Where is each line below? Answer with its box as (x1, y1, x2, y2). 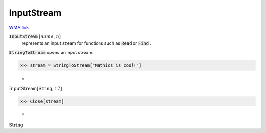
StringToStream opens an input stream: (9, 49, 94, 55)
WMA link (9, 25, 29, 30)
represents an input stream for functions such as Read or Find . (21, 40, 152, 46)
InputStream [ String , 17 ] (9, 86, 62, 92)
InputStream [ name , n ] (9, 33, 61, 39)
